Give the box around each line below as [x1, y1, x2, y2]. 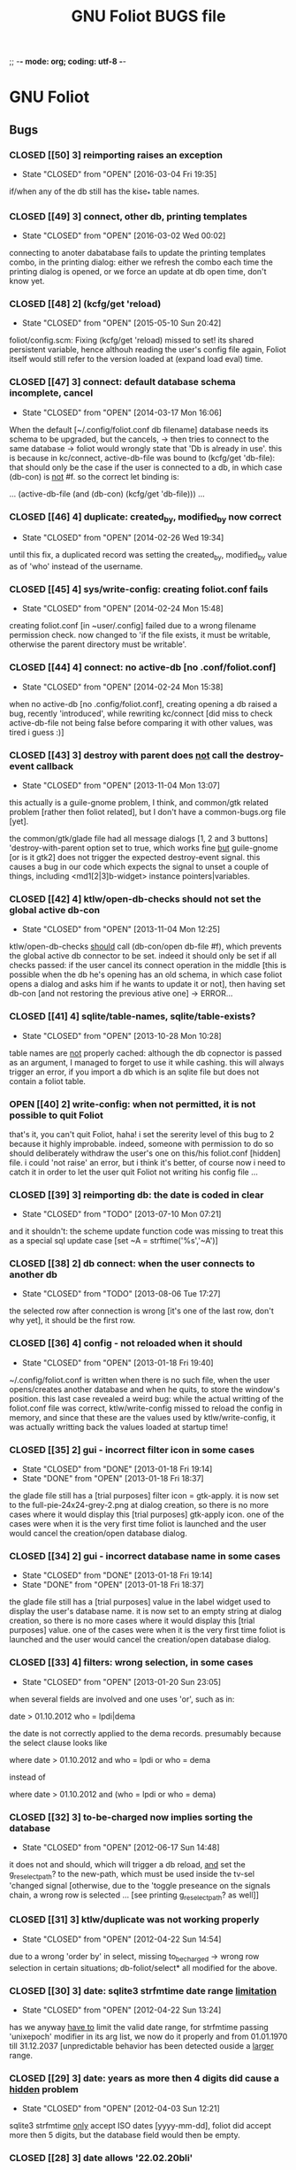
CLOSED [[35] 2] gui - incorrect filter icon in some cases [9, 1443, 254, 1456]
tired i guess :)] [9, 727, 65, 737]
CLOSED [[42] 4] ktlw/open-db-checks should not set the [9, 892, 262, 904]
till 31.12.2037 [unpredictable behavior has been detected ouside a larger [9, 2040, 274, 2051]
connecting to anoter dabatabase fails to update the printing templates [9, 248, 267, 258]
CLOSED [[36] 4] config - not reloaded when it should [9, 1337, 243, 1350]
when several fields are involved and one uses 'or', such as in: [9, 1693, 235, 1704]
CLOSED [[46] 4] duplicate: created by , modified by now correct [9, 511, 282, 524]
